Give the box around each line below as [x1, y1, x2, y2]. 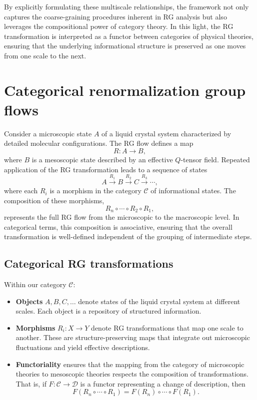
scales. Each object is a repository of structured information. [15, 306, 201, 316]
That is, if [15, 378, 46, 389]
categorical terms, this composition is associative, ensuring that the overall [4, 221, 232, 232]
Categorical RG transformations [4, 256, 173, 271]
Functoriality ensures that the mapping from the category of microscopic [15, 359, 244, 369]
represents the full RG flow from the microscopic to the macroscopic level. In [4, 212, 239, 222]
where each [4, 185, 38, 196]
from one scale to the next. [4, 50, 86, 60]
